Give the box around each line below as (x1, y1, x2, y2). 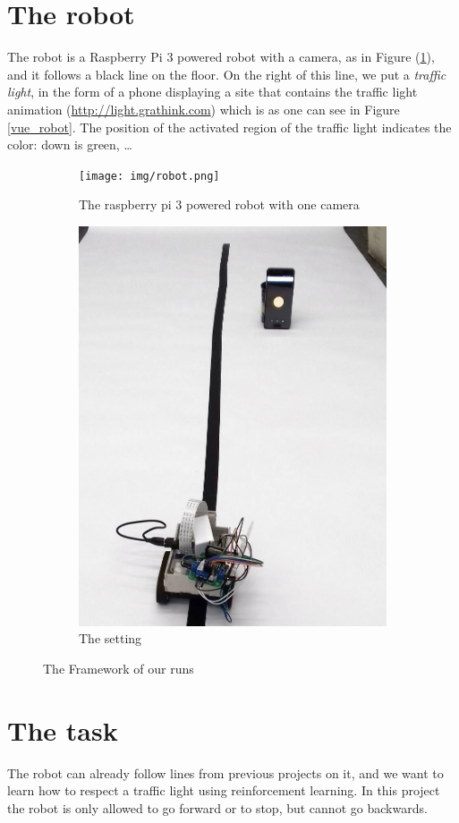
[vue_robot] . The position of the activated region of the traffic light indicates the (7, 117, 452, 136)
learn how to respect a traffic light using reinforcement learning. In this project (7, 781, 440, 800)
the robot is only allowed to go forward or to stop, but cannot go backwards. (7, 798, 428, 817)
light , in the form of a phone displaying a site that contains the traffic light (7, 82, 418, 101)
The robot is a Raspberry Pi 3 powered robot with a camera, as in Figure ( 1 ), (7, 47, 435, 66)
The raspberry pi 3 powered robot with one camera (79, 195, 360, 214)
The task (7, 711, 118, 748)
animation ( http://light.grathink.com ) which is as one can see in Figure (7, 99, 400, 118)
